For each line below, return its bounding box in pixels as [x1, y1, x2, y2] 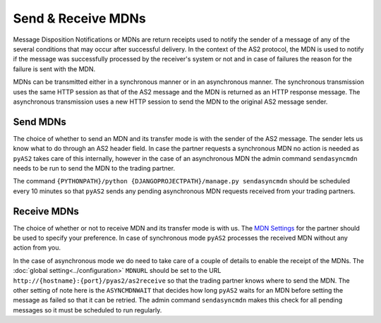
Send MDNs [13, 116, 67, 128]
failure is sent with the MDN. [13, 64, 96, 73]
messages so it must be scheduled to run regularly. [13, 305, 162, 314]
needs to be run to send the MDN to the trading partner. [13, 164, 176, 172]
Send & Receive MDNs [13, 11, 146, 26]
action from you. [13, 243, 61, 252]
